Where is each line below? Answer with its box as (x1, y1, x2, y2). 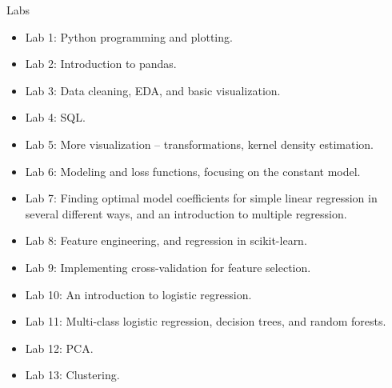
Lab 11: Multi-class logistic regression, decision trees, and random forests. (25, 313, 386, 330)
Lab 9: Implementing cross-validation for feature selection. (25, 258, 311, 275)
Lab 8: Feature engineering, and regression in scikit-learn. (25, 232, 307, 249)
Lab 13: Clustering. (25, 366, 120, 383)
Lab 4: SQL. (25, 109, 86, 126)
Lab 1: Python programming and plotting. (25, 28, 233, 45)
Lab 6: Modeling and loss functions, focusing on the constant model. (25, 162, 361, 179)
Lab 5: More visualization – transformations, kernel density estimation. (25, 135, 374, 152)
